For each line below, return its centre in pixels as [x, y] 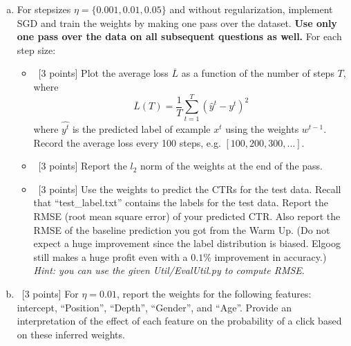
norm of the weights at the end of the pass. [231, 166]
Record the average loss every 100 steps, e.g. [127, 142]
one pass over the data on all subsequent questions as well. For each [179, 36]
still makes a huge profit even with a [111, 256]
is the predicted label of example [141, 128]
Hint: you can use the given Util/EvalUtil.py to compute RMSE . [169, 270]
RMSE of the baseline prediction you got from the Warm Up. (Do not [182, 229]
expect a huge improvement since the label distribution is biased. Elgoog [187, 243]
